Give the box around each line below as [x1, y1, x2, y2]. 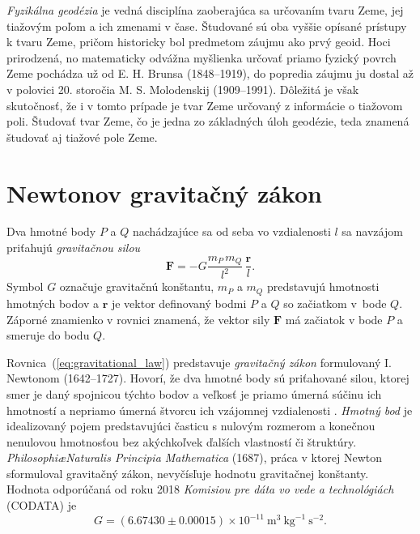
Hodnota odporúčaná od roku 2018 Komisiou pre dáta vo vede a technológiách [6, 481, 394, 498]
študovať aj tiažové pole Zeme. [6, 128, 158, 145]
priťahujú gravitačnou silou [6, 239, 141, 256]
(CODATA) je [6, 497, 77, 514]
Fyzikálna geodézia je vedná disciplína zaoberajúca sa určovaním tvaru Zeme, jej [6, 2, 404, 18]
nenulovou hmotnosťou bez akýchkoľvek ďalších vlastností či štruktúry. [6, 433, 357, 450]
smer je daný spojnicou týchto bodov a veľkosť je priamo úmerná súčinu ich [6, 385, 382, 402]
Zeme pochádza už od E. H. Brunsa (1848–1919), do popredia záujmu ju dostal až [6, 65, 414, 82]
